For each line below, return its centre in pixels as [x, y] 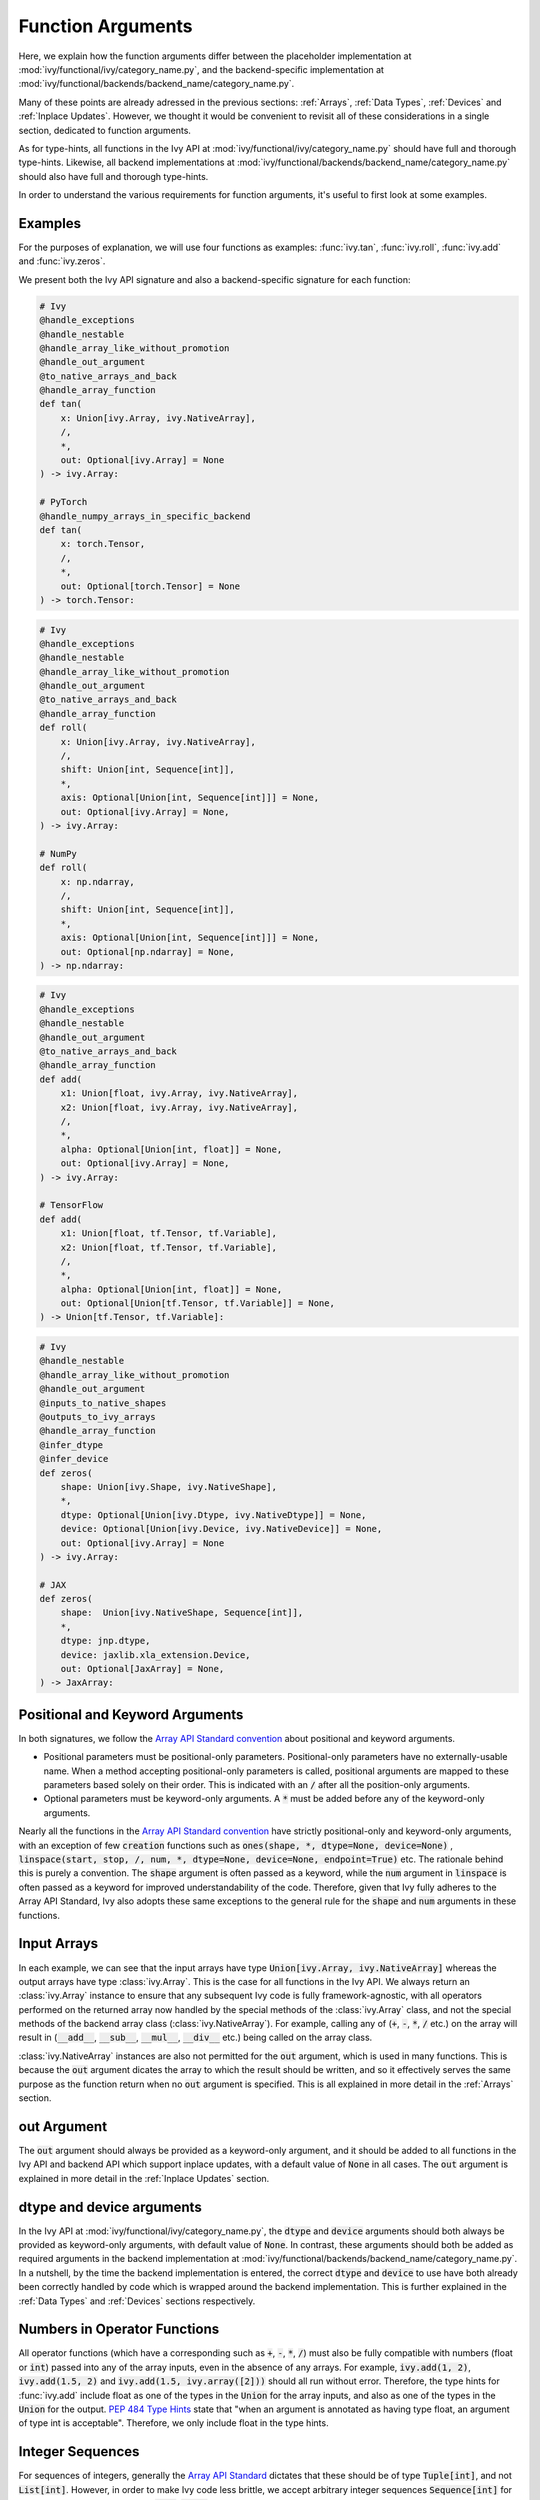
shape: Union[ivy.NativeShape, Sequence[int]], [182, 1613]
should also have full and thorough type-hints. [113, 176]
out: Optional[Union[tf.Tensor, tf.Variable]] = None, [197, 1303]
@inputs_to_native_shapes [103, 1403]
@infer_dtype [71, 1444]
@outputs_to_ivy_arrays [98, 1416]
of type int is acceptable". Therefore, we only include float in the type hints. [173, 2423]
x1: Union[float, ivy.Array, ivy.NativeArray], [179, 1093]
